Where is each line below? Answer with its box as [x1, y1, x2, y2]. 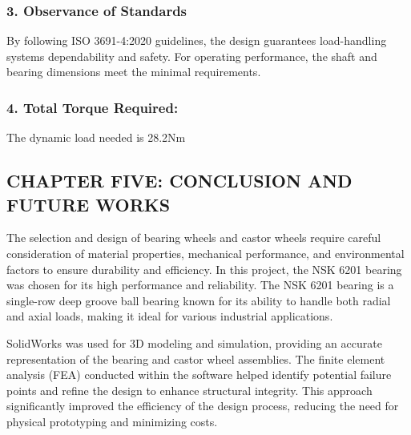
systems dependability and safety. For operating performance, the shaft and [6, 47, 377, 64]
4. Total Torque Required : [6, 97, 179, 117]
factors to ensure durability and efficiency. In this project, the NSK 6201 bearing [6, 260, 402, 277]
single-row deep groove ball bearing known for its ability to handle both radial [6, 292, 391, 308]
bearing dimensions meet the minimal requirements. [6, 63, 261, 80]
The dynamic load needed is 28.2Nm [6, 129, 186, 146]
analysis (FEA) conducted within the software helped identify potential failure [6, 366, 392, 383]
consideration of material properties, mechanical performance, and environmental [6, 245, 405, 261]
